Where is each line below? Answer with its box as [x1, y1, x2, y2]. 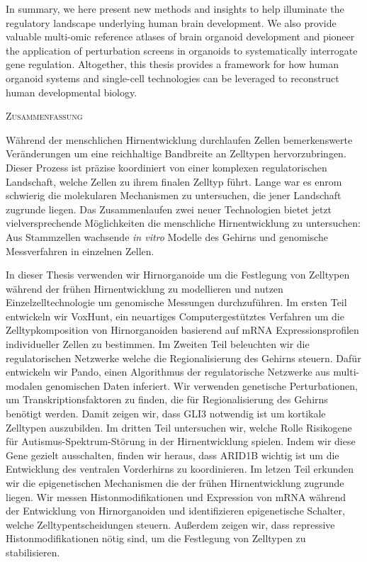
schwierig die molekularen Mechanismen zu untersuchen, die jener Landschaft [6, 188, 341, 203]
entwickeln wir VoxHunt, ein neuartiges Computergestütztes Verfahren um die [6, 308, 344, 323]
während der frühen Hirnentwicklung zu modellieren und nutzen [6, 281, 283, 296]
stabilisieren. [6, 544, 60, 559]
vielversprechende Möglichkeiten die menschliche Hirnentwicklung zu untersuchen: [6, 215, 361, 230]
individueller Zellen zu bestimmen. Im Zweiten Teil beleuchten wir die [6, 337, 310, 352]
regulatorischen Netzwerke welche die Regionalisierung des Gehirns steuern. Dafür [6, 350, 361, 365]
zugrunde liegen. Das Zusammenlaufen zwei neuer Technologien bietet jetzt [6, 201, 332, 216]
